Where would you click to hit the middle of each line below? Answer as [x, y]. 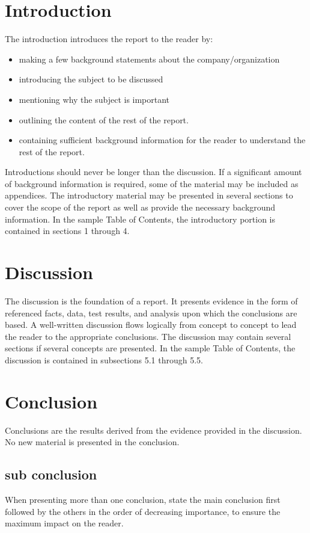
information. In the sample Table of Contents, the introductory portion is [140, 219]
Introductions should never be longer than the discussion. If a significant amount [153, 172]
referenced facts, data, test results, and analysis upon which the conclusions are [151, 313]
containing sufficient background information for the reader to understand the [162, 140]
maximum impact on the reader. [64, 523]
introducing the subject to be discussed [91, 79]
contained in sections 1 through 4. [67, 231]
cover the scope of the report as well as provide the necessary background [140, 207]
